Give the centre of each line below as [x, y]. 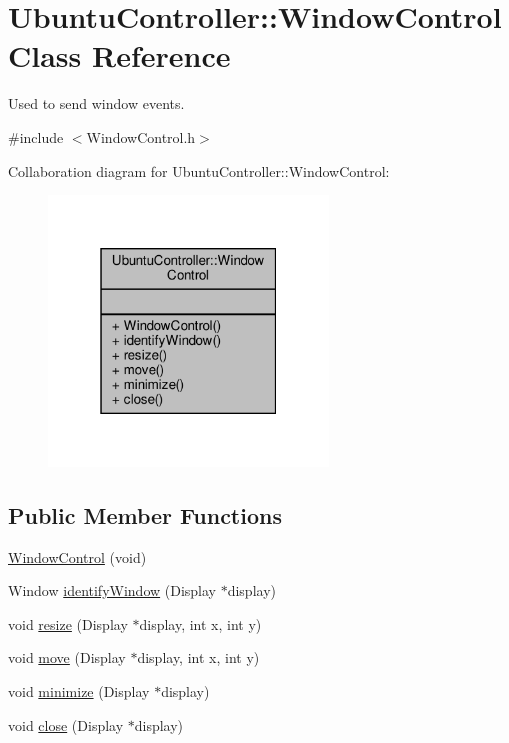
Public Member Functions [145, 514]
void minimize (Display [79, 691]
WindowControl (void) [77, 556]
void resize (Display [68, 623]
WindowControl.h [141, 136]
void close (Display [66, 724]
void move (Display [67, 657]
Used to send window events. [96, 103]
